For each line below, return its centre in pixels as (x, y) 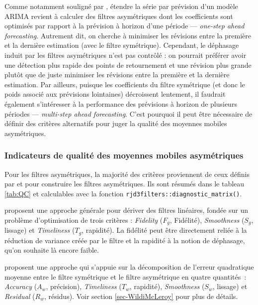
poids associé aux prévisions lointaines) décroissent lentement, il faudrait (115, 94)
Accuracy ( (21, 286)
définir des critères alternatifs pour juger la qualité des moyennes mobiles (116, 123)
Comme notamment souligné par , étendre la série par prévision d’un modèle (121, 6)
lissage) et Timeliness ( (40, 230)
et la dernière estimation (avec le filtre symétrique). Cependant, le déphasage (122, 45)
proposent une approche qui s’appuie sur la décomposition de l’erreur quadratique (129, 267)
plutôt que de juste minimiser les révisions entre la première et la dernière (117, 75)
